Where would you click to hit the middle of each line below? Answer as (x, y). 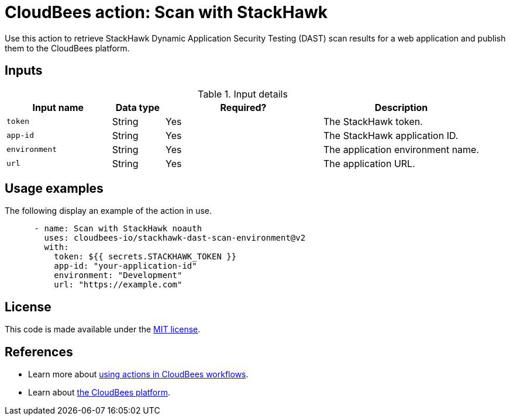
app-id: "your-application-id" (125, 266)
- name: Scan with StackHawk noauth (118, 229)
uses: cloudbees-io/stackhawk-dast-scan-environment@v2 (175, 238)
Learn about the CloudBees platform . (99, 393)
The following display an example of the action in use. (108, 211)
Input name (58, 107)
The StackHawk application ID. (391, 135)
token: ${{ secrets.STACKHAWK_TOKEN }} (145, 257)
